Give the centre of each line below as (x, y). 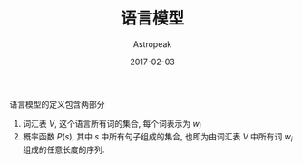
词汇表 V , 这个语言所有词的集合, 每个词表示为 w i (112, 125)
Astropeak (152, 44)
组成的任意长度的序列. (63, 149)
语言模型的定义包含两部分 (57, 104)
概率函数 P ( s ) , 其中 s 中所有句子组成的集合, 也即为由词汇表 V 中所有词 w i (157, 137)
